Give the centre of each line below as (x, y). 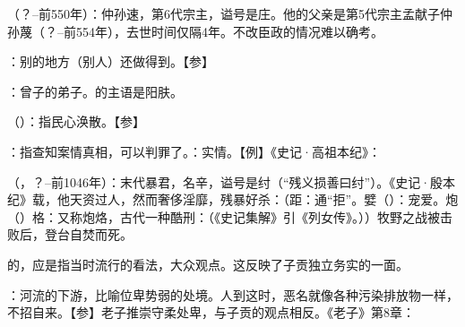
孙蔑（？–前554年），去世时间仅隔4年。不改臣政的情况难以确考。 (195, 31)
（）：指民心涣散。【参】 (76, 121)
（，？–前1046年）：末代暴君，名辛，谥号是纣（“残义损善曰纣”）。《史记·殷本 (232, 181)
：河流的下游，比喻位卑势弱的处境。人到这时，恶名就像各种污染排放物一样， (233, 294)
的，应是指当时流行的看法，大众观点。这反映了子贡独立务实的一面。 (208, 264)
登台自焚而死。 (88, 234)
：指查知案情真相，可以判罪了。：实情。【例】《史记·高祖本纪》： (194, 151)
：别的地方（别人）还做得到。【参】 (111, 61)
